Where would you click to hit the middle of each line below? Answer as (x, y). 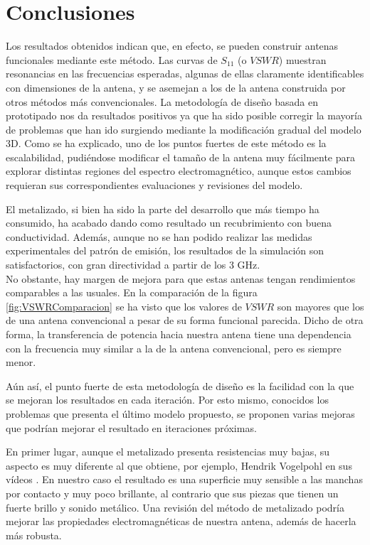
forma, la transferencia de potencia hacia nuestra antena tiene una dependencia (179, 334)
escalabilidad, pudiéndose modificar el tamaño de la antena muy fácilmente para (181, 157)
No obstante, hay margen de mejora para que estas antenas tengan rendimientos (181, 278)
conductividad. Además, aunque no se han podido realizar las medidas (159, 236)
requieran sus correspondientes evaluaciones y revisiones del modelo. (154, 185)
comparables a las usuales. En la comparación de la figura (132, 292)
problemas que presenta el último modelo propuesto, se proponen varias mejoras (180, 413)
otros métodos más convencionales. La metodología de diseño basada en (162, 101)
